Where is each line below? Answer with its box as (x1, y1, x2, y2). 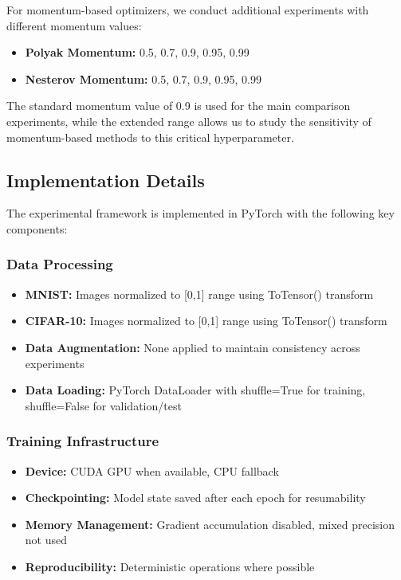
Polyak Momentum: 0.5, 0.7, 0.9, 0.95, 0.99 (25, 44, 250, 61)
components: (6, 220, 68, 237)
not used (25, 531, 67, 548)
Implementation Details (6, 167, 205, 192)
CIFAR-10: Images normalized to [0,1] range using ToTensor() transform (25, 312, 387, 329)
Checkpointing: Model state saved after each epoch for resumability (25, 489, 366, 506)
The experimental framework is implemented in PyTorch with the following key (6, 205, 395, 221)
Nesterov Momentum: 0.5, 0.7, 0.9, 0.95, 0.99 (25, 70, 261, 87)
